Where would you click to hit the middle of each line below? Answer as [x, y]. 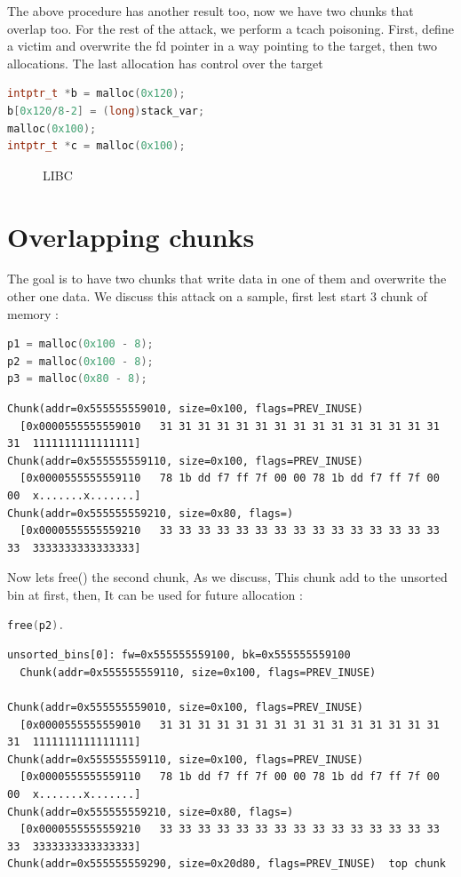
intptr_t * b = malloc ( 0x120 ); [96, 94]
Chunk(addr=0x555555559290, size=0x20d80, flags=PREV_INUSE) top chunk [227, 864]
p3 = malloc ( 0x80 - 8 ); [77, 379]
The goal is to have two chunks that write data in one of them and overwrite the [227, 279]
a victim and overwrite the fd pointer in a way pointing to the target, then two [222, 46]
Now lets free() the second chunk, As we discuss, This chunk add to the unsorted [227, 577]
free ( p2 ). [36, 625]
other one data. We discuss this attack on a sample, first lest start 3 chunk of [217, 296]
